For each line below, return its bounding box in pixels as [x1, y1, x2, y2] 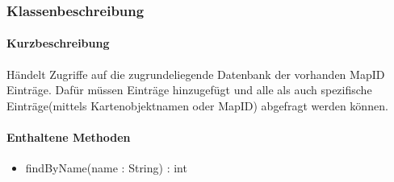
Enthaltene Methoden [6, 129, 131, 146]
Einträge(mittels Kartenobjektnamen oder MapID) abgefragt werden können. [6, 97, 388, 114]
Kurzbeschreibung [6, 35, 110, 52]
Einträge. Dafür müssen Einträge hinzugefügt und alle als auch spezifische [6, 81, 372, 98]
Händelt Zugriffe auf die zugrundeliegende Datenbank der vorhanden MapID [6, 65, 385, 82]
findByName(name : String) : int [25, 159, 187, 176]
